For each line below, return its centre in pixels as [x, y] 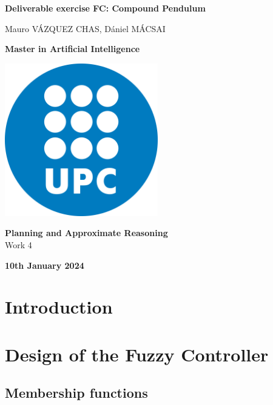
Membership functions [76, 393]
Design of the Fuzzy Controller [137, 354]
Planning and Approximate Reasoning [86, 233]
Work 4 [19, 244]
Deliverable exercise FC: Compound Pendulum [105, 8]
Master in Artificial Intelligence [72, 49]
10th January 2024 [45, 265]
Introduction [59, 307]
